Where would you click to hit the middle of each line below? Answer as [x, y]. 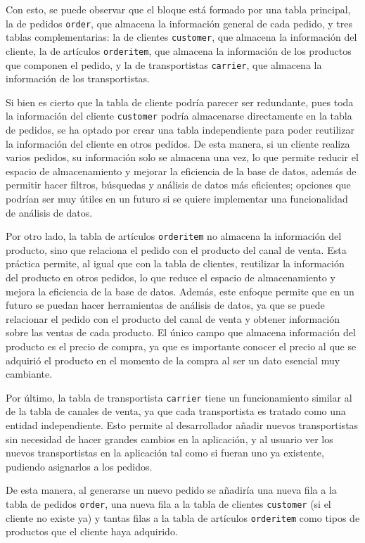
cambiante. [29, 374]
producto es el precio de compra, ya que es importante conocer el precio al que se [181, 346]
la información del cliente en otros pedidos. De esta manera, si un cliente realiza [178, 143]
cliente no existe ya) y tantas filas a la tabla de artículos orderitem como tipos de [183, 517]
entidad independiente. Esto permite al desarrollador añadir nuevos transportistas [182, 425]
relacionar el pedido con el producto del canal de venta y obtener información [173, 318]
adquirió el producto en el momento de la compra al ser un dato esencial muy [173, 360]
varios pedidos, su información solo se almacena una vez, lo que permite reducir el [182, 157]
